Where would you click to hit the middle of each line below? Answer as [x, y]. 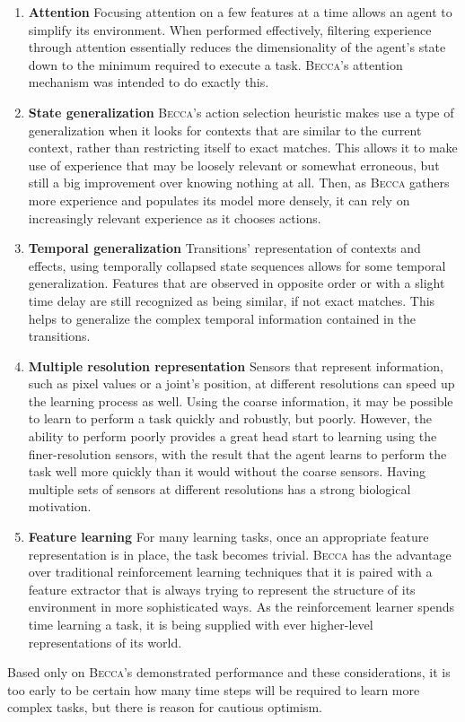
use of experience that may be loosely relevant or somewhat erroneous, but [234, 165]
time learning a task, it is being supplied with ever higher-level [201, 624]
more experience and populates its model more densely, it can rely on [219, 200]
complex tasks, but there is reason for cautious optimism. [165, 707]
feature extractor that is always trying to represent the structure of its [222, 589]
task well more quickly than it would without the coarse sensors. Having [227, 471]
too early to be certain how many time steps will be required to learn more [214, 689]
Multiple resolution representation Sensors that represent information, [236, 365]
